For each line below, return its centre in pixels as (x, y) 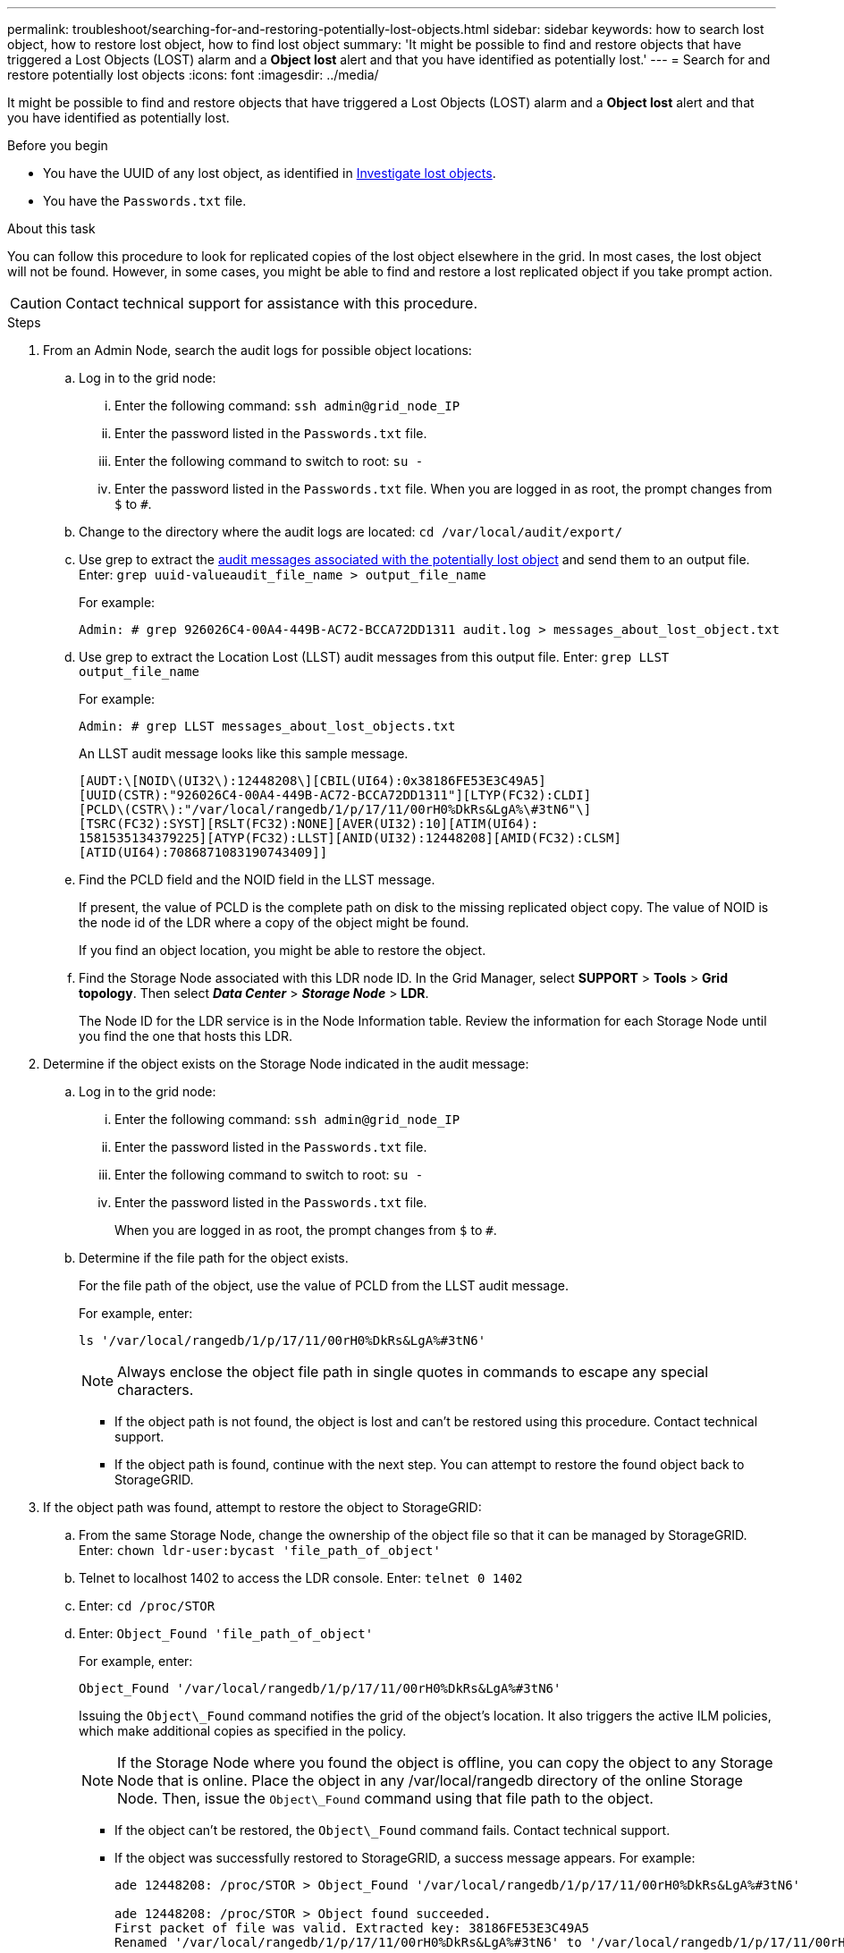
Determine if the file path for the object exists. (214, 1258)
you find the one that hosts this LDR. (186, 1036)
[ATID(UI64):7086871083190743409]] (203, 852)
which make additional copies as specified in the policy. (243, 1731)
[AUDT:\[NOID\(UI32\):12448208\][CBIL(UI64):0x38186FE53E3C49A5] (312, 781)
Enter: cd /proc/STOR (147, 1606)
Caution (36, 303)
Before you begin (58, 145)
